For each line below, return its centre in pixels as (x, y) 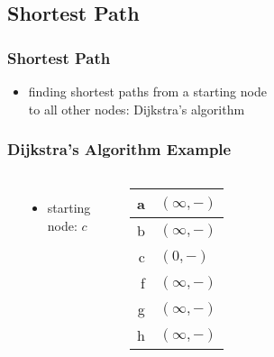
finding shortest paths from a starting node (147, 91)
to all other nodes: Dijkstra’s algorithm (137, 109)
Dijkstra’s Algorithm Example (119, 149)
